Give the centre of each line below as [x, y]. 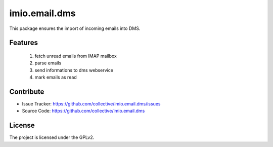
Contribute [27, 91]
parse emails [48, 63]
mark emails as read [56, 77]
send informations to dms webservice [74, 70]
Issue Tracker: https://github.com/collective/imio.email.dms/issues [91, 104]
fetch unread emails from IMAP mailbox [76, 56]
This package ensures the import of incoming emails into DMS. [75, 28]
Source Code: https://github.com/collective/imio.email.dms [83, 111]
